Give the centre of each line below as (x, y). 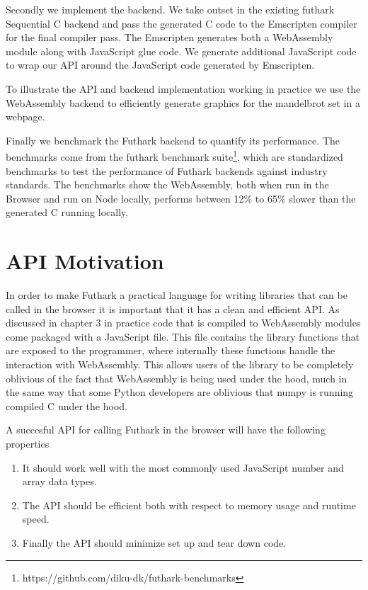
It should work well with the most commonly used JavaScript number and (183, 467)
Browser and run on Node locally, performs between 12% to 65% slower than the (181, 198)
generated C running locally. (67, 212)
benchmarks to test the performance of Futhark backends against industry (167, 170)
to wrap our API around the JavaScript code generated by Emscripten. (160, 65)
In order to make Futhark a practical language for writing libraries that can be (177, 295)
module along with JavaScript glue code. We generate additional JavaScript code (181, 51)
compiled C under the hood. (67, 405)
